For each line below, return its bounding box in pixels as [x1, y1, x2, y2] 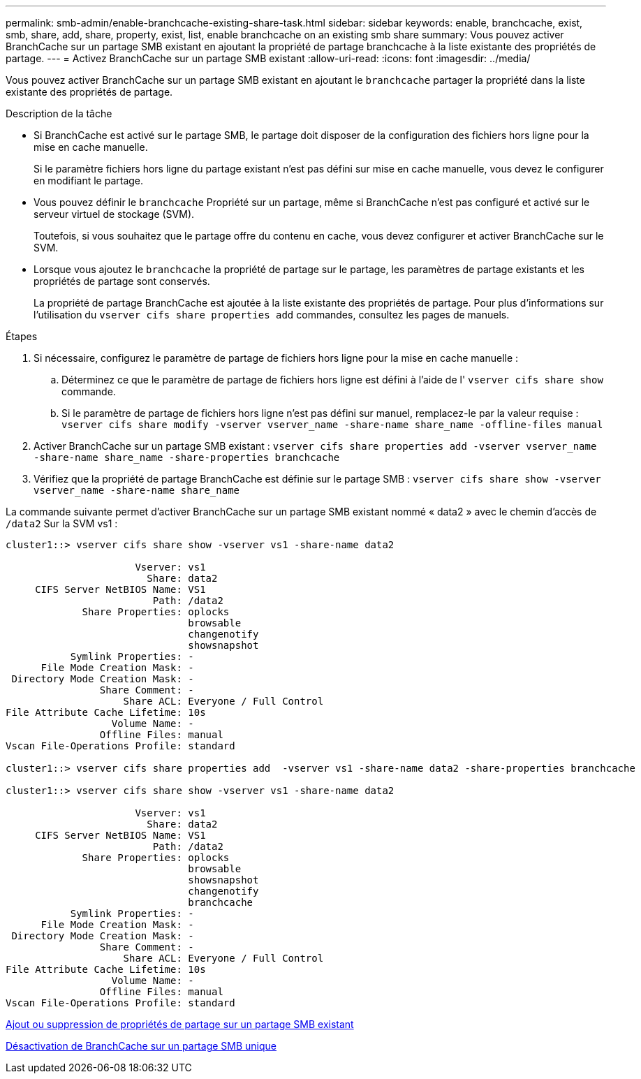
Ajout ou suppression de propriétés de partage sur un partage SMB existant [6, 1018, 354, 1030]
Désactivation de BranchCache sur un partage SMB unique [6, 1040, 277, 1052]
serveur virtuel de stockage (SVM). [34, 208, 195, 220]
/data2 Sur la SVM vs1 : [6, 518, 118, 529]
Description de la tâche [6, 108, 112, 119]
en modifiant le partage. [34, 175, 144, 186]
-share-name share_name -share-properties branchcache [34, 452, 340, 463]
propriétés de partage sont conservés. [34, 275, 210, 287]
